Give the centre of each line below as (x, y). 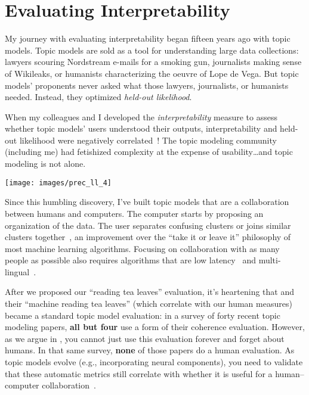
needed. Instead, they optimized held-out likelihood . (98, 97)
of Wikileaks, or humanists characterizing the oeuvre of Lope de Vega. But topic (152, 73)
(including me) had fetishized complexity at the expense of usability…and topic (149, 152)
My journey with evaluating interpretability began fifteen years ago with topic (148, 38)
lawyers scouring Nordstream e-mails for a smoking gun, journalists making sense (153, 62)
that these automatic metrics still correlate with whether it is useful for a (139, 373)
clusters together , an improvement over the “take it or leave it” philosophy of (148, 237)
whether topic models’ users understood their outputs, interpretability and (141, 128)
